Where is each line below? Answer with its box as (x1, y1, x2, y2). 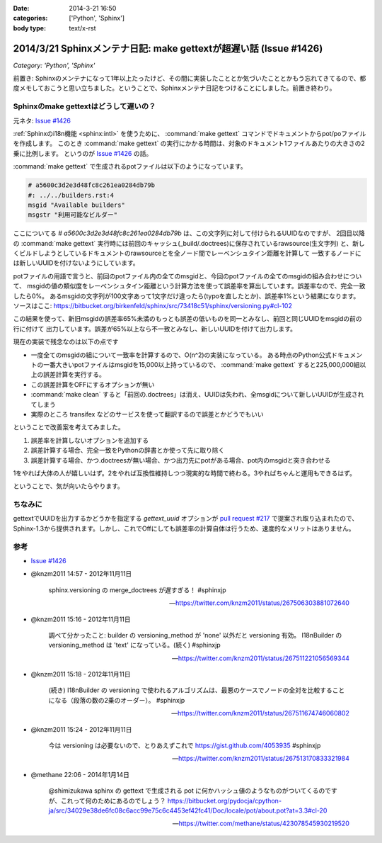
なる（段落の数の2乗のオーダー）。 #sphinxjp (54, 696, 185, 704)
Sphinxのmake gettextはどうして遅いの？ (13, 101, 156, 111)
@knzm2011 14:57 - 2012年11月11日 (30, 570, 132, 578)
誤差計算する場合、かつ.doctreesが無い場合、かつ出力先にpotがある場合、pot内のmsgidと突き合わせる (30, 456, 331, 464)
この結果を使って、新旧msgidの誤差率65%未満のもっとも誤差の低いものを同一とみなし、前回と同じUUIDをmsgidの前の (13, 315, 362, 323)
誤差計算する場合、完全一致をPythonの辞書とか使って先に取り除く (30, 446, 225, 455)
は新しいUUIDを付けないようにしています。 (13, 259, 139, 267)
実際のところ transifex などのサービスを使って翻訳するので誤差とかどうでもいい (30, 409, 264, 418)
